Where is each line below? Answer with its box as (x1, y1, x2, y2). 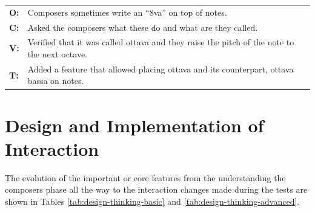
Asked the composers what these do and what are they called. (27, 21, 258, 33)
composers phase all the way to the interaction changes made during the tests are (5, 183, 308, 196)
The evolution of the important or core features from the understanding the (5, 171, 286, 184)
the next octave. (27, 48, 88, 60)
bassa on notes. (27, 74, 84, 87)
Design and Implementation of (5, 112, 264, 137)
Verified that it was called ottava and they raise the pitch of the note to (27, 36, 294, 48)
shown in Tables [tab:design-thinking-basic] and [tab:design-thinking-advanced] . (5, 195, 300, 208)
